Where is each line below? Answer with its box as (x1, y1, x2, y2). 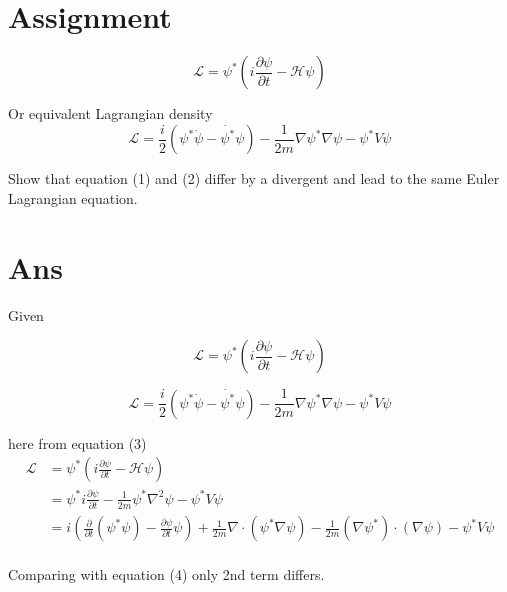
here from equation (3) (8, 432, 147, 453)
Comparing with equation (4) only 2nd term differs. (8, 564, 325, 585)
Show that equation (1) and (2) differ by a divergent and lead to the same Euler (8, 168, 500, 189)
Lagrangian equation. (8, 187, 138, 208)
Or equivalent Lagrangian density (8, 103, 213, 124)
